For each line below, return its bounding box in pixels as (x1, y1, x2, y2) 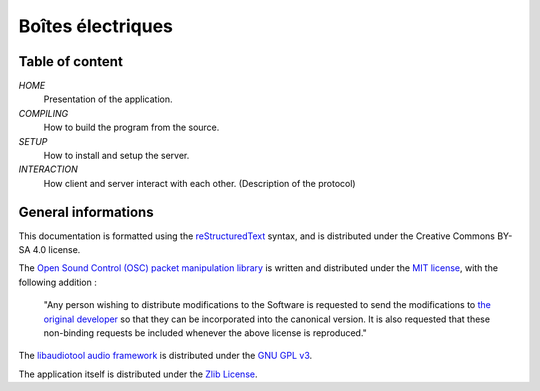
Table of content (18, 53, 124, 70)
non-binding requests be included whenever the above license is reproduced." (43, 327, 367, 339)
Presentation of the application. (43, 93, 173, 105)
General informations (18, 203, 154, 220)
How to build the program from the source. (43, 121, 220, 134)
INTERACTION (18, 163, 79, 175)
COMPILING (18, 107, 69, 119)
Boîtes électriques (18, 15, 174, 37)
